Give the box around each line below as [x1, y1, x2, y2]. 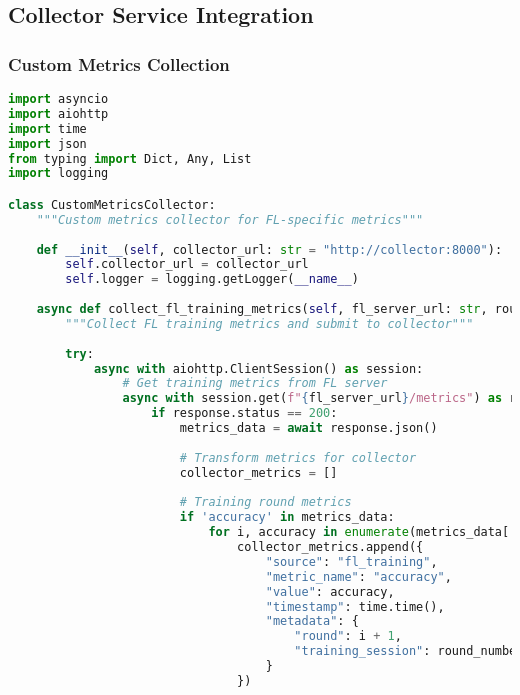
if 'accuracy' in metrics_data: [179, 510, 395, 525]
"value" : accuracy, [265, 584, 395, 599]
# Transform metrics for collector [179, 450, 417, 465]
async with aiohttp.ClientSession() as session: [93, 361, 424, 376]
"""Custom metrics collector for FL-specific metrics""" [36, 212, 424, 227]
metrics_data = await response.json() [179, 421, 438, 436]
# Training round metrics [179, 495, 352, 510]
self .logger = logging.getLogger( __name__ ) [65, 272, 359, 287]
